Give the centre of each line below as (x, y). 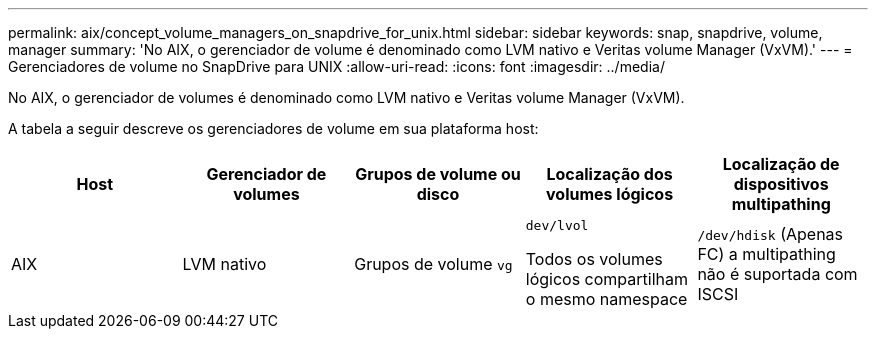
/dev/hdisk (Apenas (770, 233)
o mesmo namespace (606, 299)
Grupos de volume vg (433, 263)
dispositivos (781, 184)
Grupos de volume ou (438, 174)
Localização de (781, 164)
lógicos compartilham (607, 279)
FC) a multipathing (766, 253)
